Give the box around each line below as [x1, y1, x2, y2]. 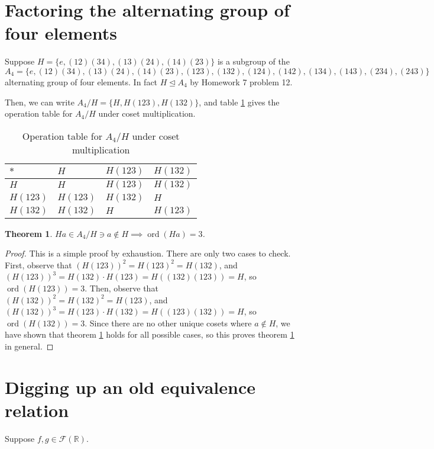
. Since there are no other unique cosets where [85, 316, 252, 329]
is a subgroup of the [217, 55, 290, 68]
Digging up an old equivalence [5, 374, 255, 399]
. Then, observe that [85, 282, 158, 294]
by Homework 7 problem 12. [190, 75, 293, 88]
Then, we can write [5, 95, 75, 108]
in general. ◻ [5, 340, 54, 352]
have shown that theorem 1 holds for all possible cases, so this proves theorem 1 [5, 328, 294, 341]
